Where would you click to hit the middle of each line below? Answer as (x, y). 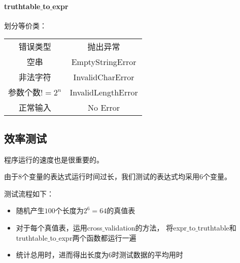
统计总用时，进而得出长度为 (62, 255)
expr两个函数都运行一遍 (97, 237)
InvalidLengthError (104, 92)
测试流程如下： (29, 193)
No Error (104, 107)
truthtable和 (217, 227)
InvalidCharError (104, 77)
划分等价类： (25, 25)
